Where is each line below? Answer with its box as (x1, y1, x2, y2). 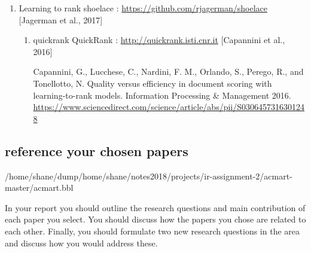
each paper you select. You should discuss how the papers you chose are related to (5, 213, 306, 225)
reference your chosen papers (5, 141, 188, 160)
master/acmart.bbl (5, 181, 74, 194)
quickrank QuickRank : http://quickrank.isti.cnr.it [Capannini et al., (33, 33, 285, 46)
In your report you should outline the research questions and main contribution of (5, 201, 306, 214)
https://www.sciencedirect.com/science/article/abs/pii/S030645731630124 (33, 100, 305, 113)
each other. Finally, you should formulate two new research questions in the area (5, 224, 300, 237)
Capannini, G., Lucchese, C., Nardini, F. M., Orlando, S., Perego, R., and (33, 65, 304, 78)
